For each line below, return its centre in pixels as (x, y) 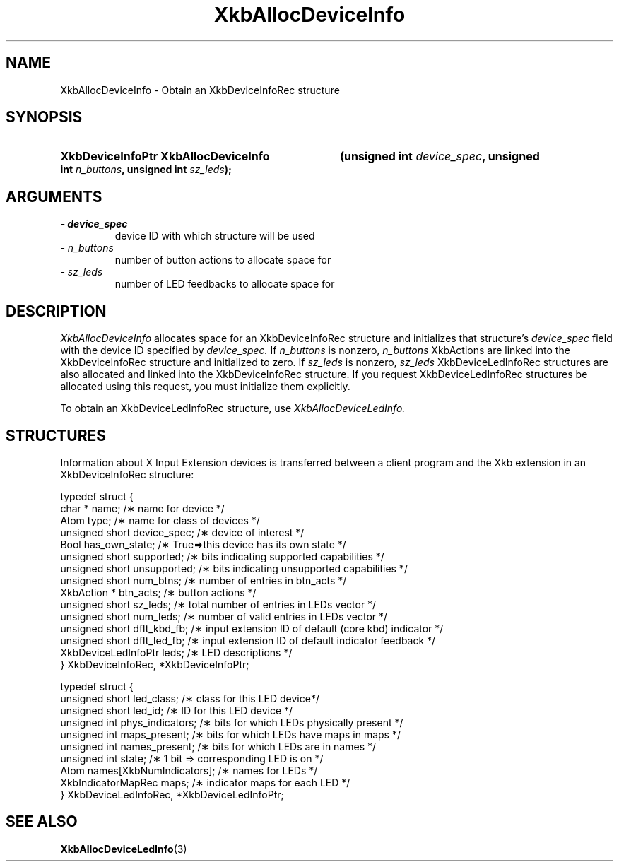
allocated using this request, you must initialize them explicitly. (205, 387)
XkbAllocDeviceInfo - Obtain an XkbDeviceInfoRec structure (200, 90)
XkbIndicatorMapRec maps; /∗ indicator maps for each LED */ (205, 782)
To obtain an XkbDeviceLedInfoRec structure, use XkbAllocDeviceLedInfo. (233, 408)
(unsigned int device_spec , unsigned (440, 157)
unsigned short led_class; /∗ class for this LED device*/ (190, 698)
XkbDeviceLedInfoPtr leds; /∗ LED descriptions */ (176, 652)
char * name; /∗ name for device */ (142, 508)
